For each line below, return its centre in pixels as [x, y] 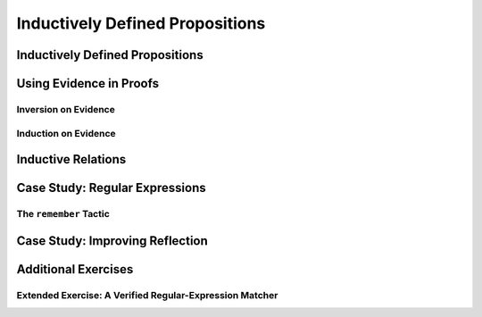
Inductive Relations [71, 159]
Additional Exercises [75, 269]
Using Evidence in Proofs [88, 83]
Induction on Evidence [66, 133]
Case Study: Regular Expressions [112, 188]
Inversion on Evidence [66, 109]
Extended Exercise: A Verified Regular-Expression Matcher [147, 295]
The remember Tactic [63, 214]
